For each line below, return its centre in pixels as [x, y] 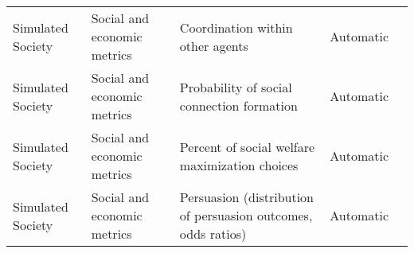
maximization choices [239, 165]
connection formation [238, 105]
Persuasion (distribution [247, 197]
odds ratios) [213, 234]
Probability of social [236, 87]
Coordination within [236, 27]
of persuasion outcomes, [246, 215]
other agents [214, 45]
